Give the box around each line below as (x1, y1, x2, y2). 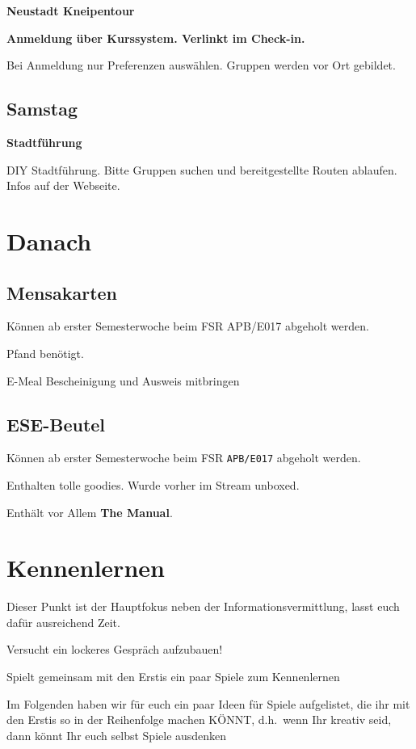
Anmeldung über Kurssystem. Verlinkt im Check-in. (6, 29, 305, 46)
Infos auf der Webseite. (6, 177, 120, 194)
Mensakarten (6, 280, 118, 305)
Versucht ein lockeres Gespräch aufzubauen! (6, 641, 223, 658)
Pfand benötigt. (6, 344, 84, 361)
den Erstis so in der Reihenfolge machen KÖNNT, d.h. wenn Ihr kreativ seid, (6, 711, 392, 728)
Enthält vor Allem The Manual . (6, 503, 173, 520)
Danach (6, 224, 92, 257)
